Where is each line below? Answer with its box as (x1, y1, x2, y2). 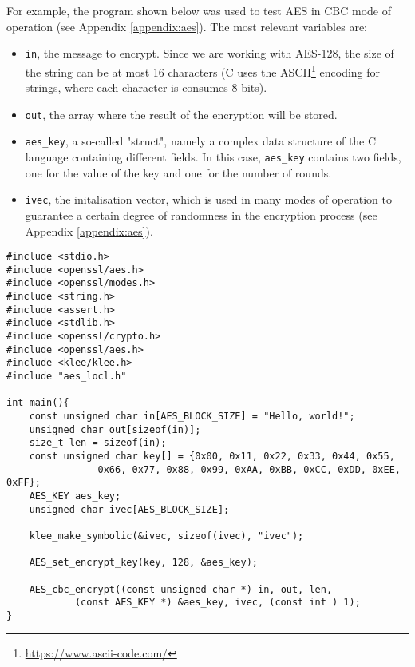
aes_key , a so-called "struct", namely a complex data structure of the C (25, 133, 377, 149)
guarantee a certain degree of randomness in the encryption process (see (25, 206, 377, 223)
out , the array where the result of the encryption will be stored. (25, 105, 338, 122)
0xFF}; (6, 477, 41, 489)
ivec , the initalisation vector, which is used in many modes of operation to (25, 191, 392, 208)
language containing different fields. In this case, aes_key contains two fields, (25, 149, 401, 165)
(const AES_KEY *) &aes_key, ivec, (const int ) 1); (74, 597, 361, 609)
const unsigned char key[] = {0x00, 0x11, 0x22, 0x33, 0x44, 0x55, (29, 450, 395, 462)
